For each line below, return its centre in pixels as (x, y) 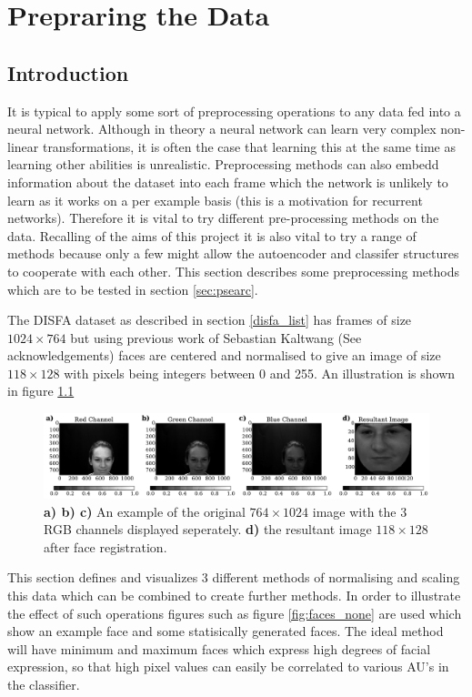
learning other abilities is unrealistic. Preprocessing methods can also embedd (223, 164)
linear (23, 146)
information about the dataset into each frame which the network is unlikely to (228, 182)
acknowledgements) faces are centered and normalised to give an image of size (224, 355)
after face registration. (105, 546)
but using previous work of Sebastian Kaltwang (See (216, 337)
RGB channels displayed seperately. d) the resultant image (208, 529)
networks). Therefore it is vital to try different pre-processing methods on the (223, 218)
